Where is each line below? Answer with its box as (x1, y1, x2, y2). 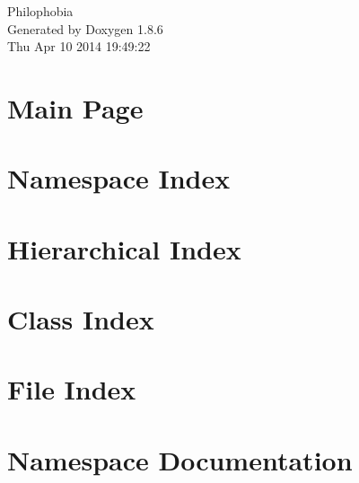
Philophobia (7, 2, 74, 20)
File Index (7, 371, 136, 408)
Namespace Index (7, 160, 231, 197)
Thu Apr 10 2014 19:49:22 (7, 37, 151, 56)
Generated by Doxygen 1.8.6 (7, 19, 163, 38)
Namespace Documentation (7, 441, 353, 478)
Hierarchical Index (7, 230, 241, 267)
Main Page (7, 89, 144, 126)
